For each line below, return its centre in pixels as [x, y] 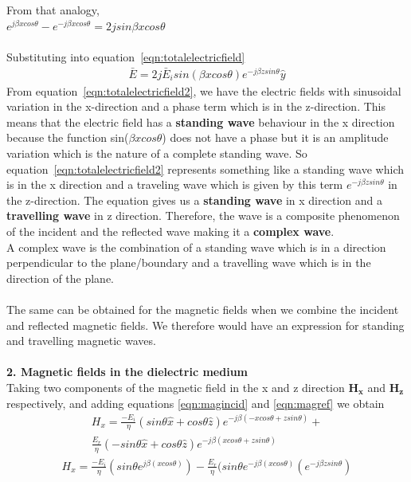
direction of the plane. [61, 278]
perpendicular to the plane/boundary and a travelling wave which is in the [189, 263]
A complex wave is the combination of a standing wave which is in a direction [196, 247]
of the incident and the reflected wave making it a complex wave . [170, 231]
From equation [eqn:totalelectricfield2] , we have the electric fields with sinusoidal [204, 90]
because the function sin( [68, 137]
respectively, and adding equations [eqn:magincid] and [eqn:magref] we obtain [196, 403]
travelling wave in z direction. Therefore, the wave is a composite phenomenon [203, 216]
